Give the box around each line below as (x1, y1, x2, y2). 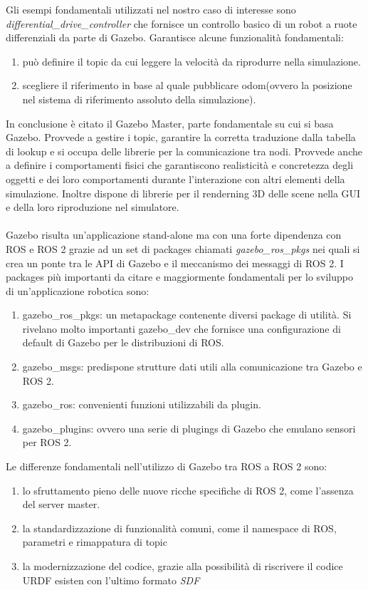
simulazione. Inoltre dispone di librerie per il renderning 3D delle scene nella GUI (6, 185, 361, 200)
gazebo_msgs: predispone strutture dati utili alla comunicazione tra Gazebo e (22, 359, 362, 374)
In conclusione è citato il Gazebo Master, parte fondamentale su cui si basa (6, 115, 334, 130)
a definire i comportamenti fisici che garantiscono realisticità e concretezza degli (6, 157, 354, 172)
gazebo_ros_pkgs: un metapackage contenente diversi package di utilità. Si (22, 307, 352, 322)
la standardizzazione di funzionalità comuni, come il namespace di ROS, (22, 520, 337, 535)
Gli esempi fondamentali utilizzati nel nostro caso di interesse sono (6, 2, 296, 16)
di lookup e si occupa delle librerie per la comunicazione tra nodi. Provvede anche (6, 143, 362, 158)
